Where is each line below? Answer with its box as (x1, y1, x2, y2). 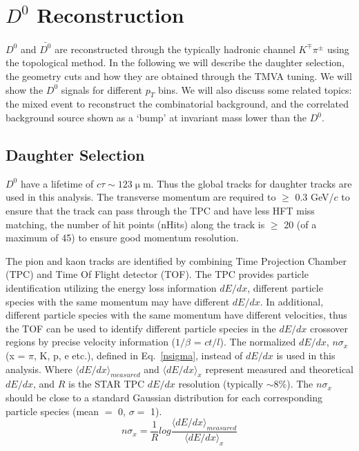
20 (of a (284, 217, 317, 231)
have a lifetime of (20, 176, 94, 190)
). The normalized (220, 334, 296, 349)
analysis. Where (6, 361, 72, 376)
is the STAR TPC (68, 377, 145, 391)
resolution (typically (178, 377, 264, 391)
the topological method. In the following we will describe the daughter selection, (6, 55, 345, 70)
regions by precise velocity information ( (6, 334, 176, 349)
